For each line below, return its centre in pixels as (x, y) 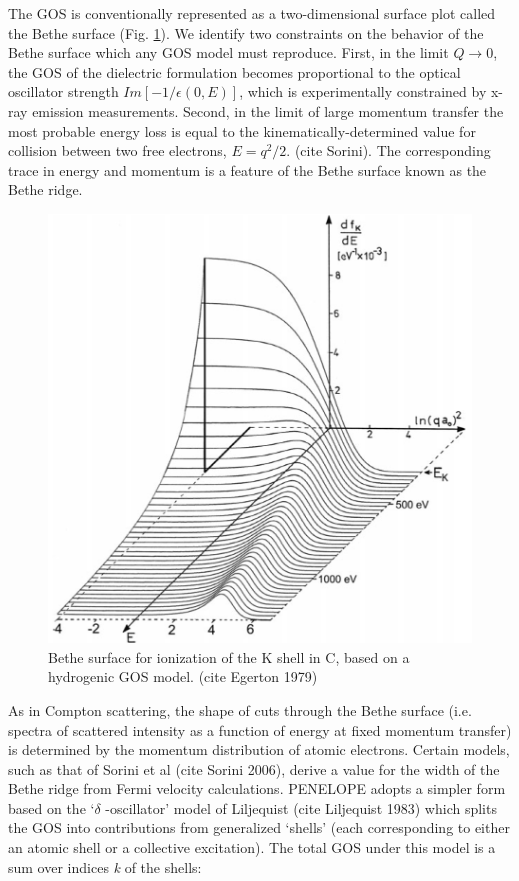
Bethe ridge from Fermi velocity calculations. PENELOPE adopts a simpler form (257, 788)
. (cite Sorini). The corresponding (388, 150)
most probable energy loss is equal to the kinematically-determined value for (242, 130)
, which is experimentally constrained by (363, 91)
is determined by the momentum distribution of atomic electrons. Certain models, (259, 749)
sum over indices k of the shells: (105, 866)
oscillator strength (63, 91)
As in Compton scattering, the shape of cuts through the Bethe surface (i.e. (240, 709)
